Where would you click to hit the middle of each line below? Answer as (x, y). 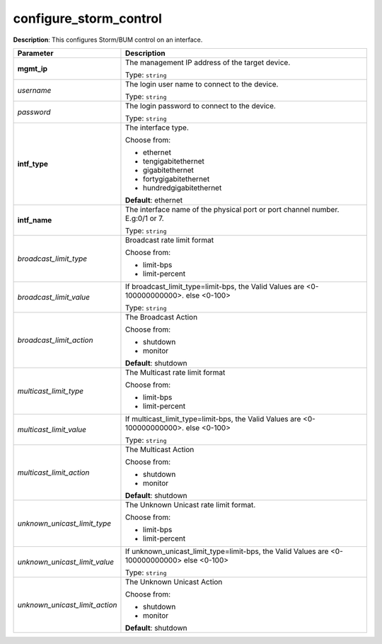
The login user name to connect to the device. (202, 84)
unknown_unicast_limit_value (66, 562)
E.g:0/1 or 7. (144, 218)
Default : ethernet (154, 200)
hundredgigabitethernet (182, 188)
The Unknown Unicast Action (174, 582)
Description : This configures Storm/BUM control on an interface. (108, 40)
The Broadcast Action (161, 317)
